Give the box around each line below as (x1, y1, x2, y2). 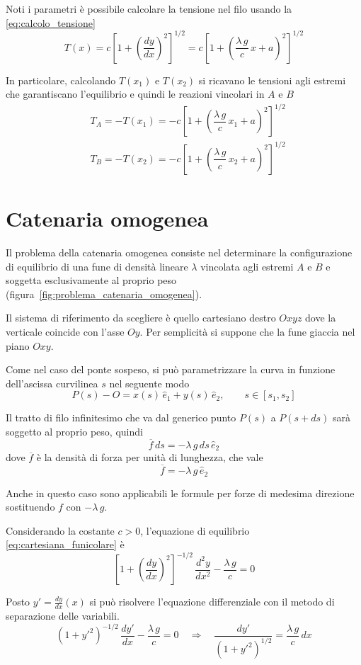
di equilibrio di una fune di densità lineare (6, 258, 188, 273)
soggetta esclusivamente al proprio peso (6, 273, 177, 288)
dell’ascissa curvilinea (6, 375, 98, 390)
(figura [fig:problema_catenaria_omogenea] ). (6, 286, 202, 301)
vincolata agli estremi (200, 258, 294, 273)
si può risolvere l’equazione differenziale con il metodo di (89, 594, 335, 609)
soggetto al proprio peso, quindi (6, 424, 143, 438)
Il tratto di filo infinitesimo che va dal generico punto (6, 410, 236, 425)
